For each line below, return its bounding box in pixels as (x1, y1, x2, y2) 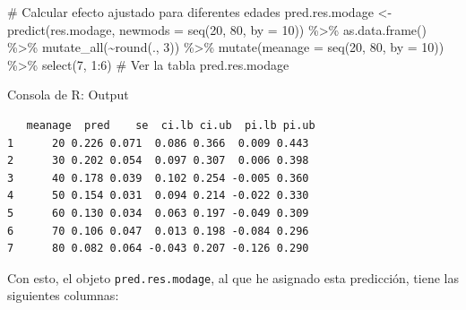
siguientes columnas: (7, 286, 119, 305)
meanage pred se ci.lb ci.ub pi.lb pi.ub (26, 118, 315, 132)
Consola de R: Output (7, 85, 129, 104)
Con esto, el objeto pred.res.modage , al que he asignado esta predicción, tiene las (7, 268, 459, 287)
